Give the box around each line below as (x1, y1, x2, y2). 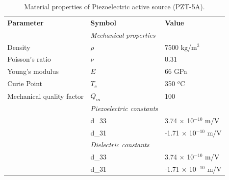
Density (7, 42, 30, 52)
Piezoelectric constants (90, 103, 158, 113)
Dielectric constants (90, 139, 150, 150)
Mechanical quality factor (7, 90, 84, 101)
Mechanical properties (90, 29, 155, 40)
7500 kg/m (165, 42, 197, 52)
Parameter (7, 17, 44, 27)
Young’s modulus (7, 66, 59, 76)
